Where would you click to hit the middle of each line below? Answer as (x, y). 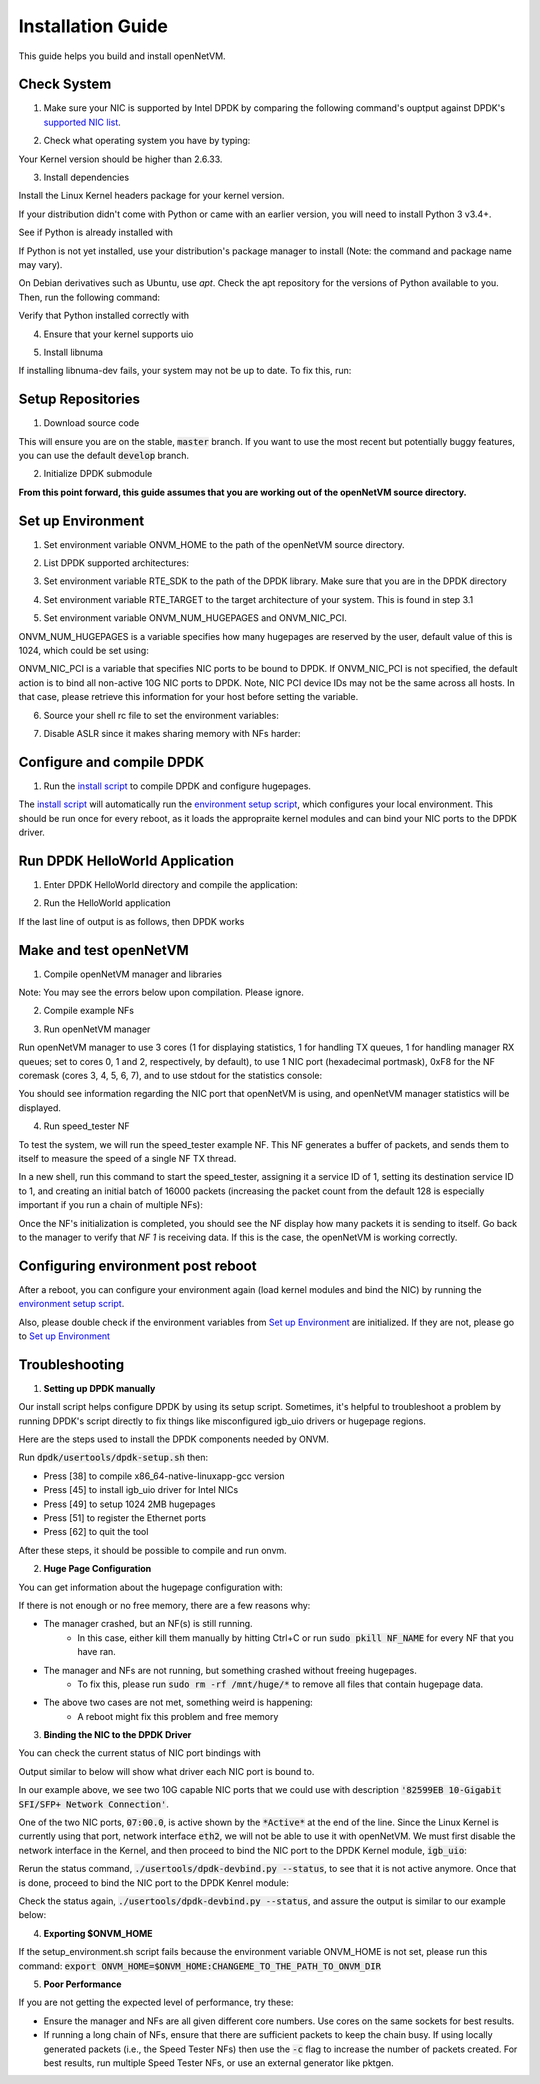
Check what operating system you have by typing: (147, 141)
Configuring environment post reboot (137, 1265)
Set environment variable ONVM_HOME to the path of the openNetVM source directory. (224, 544)
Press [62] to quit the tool (96, 1532)
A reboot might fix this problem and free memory (178, 1716)
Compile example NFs (89, 1011)
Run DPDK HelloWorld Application (126, 860)
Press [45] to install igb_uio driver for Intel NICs (141, 1490)
